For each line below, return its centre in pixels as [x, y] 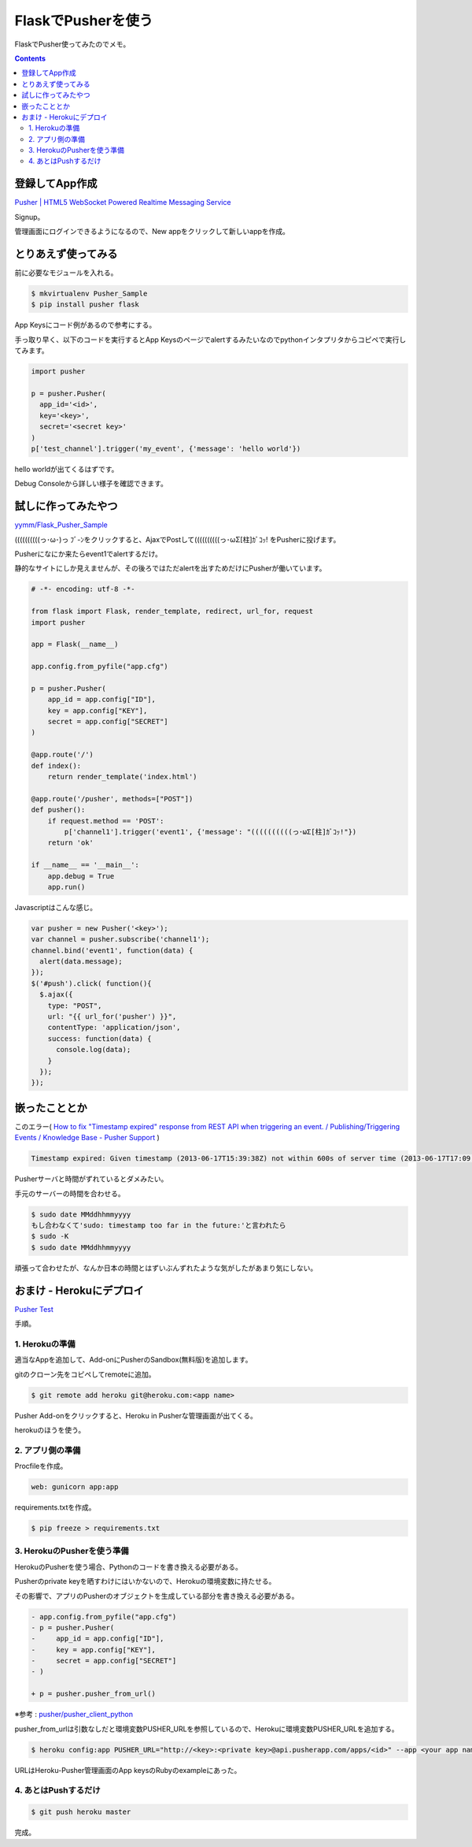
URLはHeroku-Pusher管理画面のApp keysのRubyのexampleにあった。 [128, 1770]
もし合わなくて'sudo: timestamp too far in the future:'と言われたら [159, 1225]
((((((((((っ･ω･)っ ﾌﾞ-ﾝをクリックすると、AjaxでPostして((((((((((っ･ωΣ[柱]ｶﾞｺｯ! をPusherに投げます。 [177, 539]
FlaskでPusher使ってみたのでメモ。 [72, 44]
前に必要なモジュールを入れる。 [66, 273]
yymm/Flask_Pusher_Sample [61, 525]
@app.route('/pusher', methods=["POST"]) [112, 799]
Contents [30, 58]
